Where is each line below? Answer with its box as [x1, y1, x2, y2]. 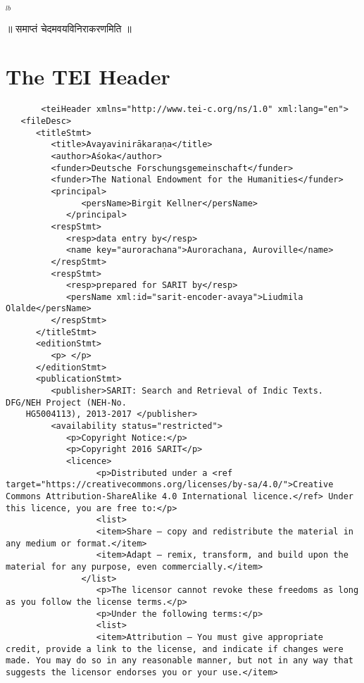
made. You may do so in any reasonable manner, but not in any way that [6, 656, 353, 666]
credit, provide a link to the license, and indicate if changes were [6, 644, 344, 654]
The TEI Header [6, 62, 170, 91]
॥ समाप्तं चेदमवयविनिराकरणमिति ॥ [6, 20, 132, 35]
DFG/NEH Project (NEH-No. [6, 397, 127, 408]
